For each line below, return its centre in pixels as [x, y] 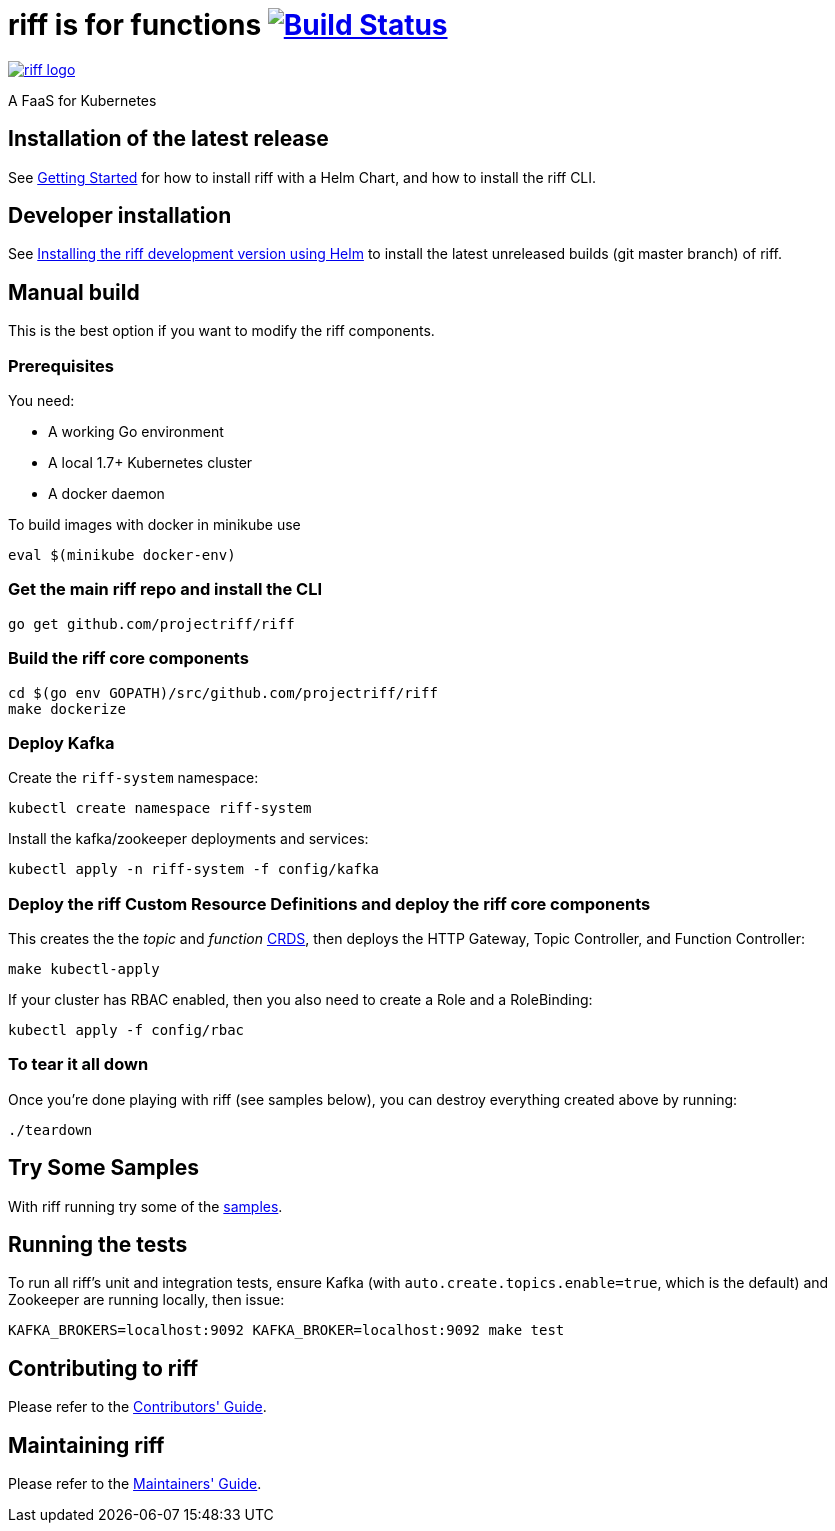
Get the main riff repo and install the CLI [165, 589]
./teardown [50, 1129]
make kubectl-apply [84, 969]
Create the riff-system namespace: [133, 778]
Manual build [74, 292]
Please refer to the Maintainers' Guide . [135, 1484]
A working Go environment [136, 432]
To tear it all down [78, 1064]
